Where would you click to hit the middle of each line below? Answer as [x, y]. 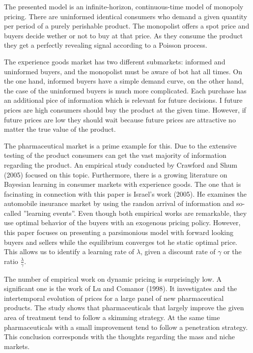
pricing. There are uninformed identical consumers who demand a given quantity [126, 16]
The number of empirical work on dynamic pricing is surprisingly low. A [113, 279]
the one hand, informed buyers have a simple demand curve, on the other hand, [124, 81]
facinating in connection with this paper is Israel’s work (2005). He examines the [125, 193]
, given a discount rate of [178, 251]
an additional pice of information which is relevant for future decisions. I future [123, 100]
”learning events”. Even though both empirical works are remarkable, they [135, 213]
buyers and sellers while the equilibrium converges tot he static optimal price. [121, 242]
